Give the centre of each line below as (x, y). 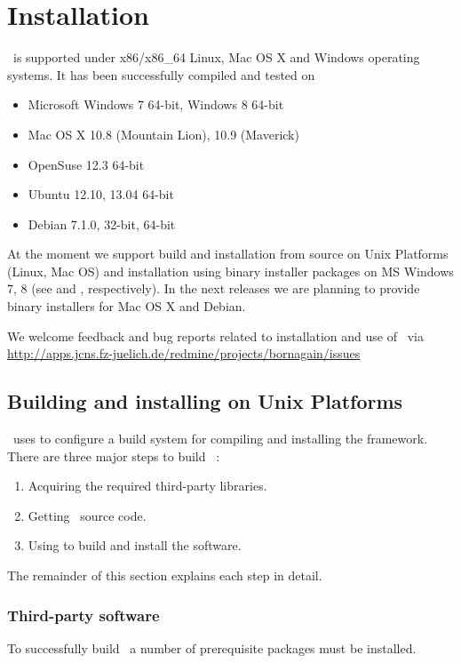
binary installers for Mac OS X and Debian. (127, 306)
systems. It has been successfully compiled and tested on (161, 74)
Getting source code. (87, 515)
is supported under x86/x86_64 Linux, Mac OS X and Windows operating (216, 57)
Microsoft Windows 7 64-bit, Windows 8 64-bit (156, 104)
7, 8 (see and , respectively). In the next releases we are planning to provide (214, 288)
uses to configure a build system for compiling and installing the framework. (220, 439)
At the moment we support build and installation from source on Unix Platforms (228, 254)
